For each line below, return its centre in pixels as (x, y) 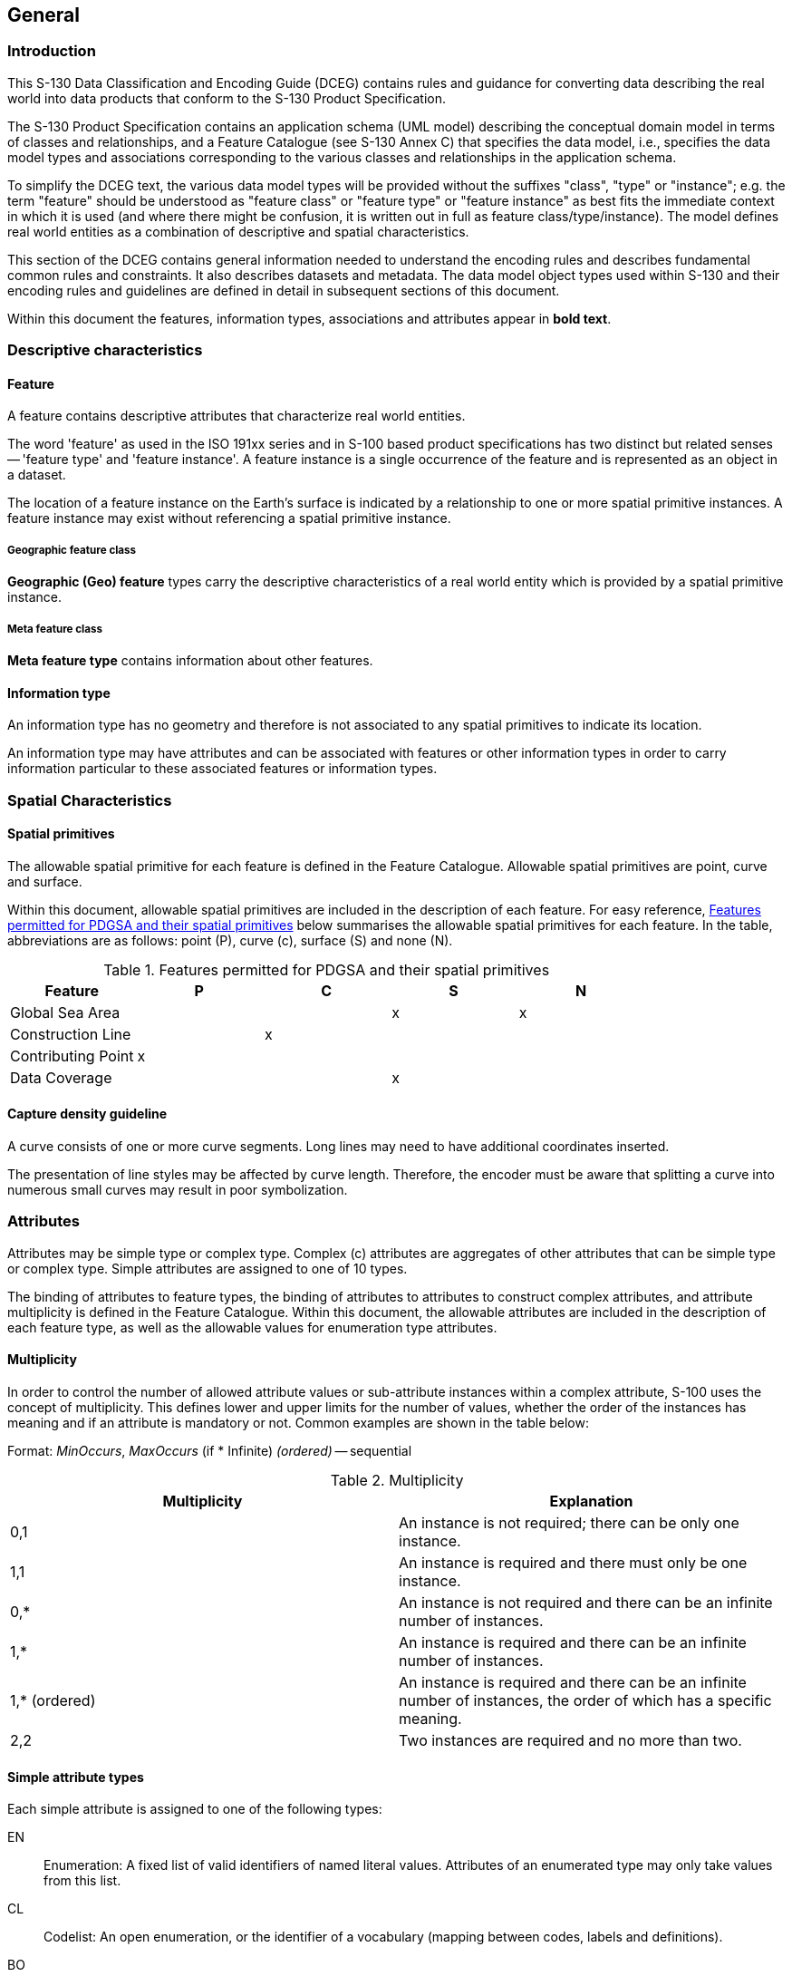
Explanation (591, 1501)
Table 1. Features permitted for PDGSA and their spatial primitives (327, 969)
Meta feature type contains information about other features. (190, 660)
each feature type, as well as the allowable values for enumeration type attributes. (252, 1327)
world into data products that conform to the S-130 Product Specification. (227, 98)
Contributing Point (72, 1056)
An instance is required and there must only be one (573, 1562)
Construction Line (71, 1034)
